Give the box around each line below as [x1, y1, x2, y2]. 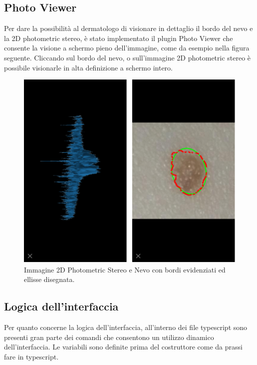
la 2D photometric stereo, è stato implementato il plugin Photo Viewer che [4, 32, 233, 43]
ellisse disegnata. [24, 274, 75, 284]
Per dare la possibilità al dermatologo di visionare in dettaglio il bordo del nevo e [4, 23, 253, 33]
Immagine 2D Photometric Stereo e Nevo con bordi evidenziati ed [24, 264, 226, 274]
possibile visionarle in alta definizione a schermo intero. [4, 62, 173, 72]
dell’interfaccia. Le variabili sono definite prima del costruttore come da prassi [4, 341, 243, 352]
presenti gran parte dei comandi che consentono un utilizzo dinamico [4, 331, 214, 342]
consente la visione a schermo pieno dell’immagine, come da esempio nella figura [4, 42, 250, 53]
